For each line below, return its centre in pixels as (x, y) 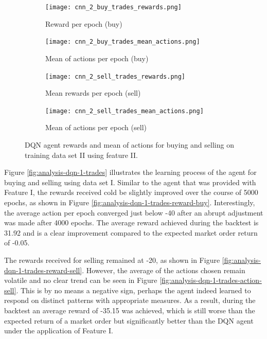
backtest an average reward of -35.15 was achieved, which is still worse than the (130, 310)
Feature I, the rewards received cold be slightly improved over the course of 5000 (131, 192)
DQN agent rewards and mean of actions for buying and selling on (129, 145)
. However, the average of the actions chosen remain (164, 270)
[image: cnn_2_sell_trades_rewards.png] (115, 76)
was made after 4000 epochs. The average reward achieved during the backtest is (131, 222)
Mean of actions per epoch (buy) (97, 58)
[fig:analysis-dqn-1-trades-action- (211, 280)
